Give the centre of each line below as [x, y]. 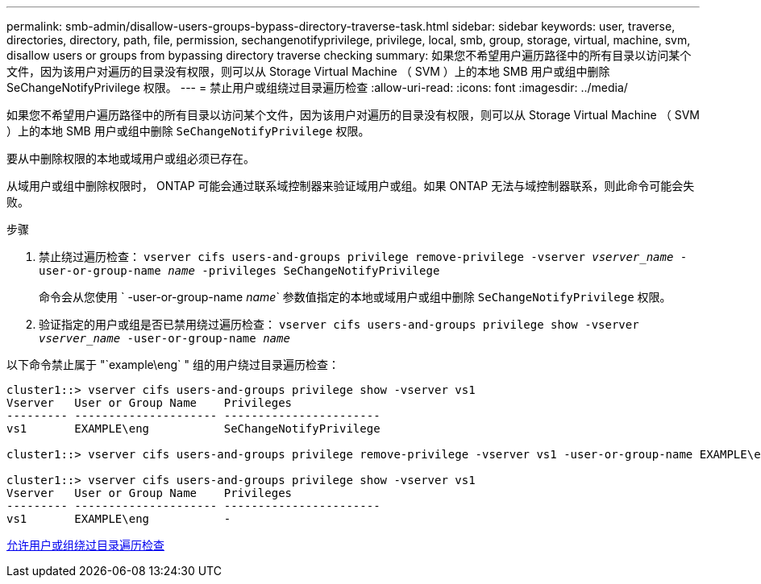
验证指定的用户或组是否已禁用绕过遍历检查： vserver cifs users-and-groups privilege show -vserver [339, 324]
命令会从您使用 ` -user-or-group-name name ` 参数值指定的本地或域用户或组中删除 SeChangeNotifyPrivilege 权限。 [355, 297]
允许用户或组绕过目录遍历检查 [85, 545]
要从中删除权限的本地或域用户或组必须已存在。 [131, 158]
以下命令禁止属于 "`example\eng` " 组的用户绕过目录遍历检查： [173, 364]
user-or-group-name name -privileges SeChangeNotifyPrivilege [239, 271]
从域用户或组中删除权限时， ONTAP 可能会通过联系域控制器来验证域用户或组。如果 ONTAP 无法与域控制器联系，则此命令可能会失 [351, 186]
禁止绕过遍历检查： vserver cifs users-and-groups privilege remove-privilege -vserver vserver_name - [363, 257]
